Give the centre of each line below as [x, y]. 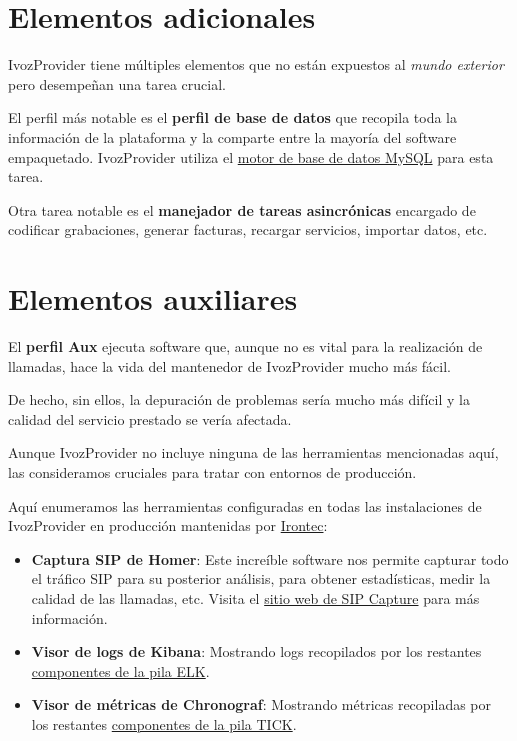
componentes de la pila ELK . [120, 670]
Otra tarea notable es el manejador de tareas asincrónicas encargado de [242, 209]
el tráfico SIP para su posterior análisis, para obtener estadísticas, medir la [261, 578]
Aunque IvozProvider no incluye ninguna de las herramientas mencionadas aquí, [253, 452]
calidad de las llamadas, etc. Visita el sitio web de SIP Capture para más [255, 597]
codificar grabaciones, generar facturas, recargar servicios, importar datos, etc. [248, 229]
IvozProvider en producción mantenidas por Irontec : [168, 525]
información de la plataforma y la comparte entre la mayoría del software [232, 136]
